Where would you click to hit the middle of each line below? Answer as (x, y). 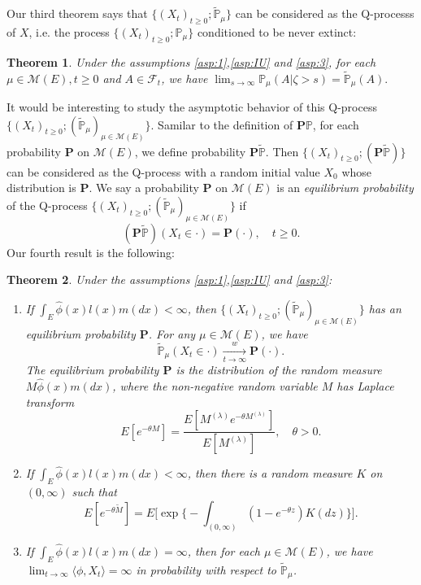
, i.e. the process (69, 32)
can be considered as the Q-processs (325, 13)
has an (385, 308)
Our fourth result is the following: (91, 252)
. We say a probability (144, 188)
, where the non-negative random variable (215, 386)
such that (94, 492)
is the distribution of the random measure (279, 370)
